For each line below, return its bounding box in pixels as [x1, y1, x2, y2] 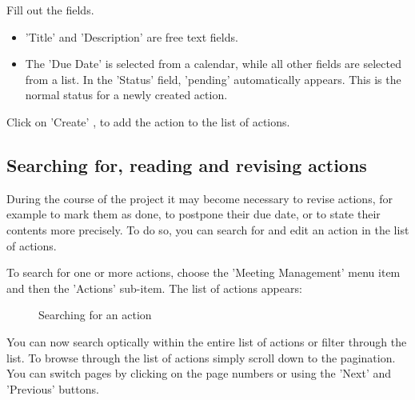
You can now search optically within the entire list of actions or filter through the [6, 333, 407, 350]
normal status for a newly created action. [25, 86, 228, 103]
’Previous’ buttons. [6, 380, 99, 397]
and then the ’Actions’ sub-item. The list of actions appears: [6, 279, 302, 296]
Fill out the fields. [6, 2, 94, 18]
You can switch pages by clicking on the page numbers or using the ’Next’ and [6, 365, 392, 382]
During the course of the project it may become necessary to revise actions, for [6, 190, 393, 206]
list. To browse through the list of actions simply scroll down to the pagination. [6, 349, 396, 366]
